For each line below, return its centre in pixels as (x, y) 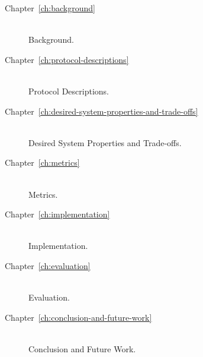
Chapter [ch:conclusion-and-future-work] (78, 317)
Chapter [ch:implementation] (57, 214)
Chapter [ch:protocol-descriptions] (67, 59)
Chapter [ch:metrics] (42, 162)
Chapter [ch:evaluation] (48, 265)
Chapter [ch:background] (50, 8)
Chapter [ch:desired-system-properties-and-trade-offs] (101, 111)
